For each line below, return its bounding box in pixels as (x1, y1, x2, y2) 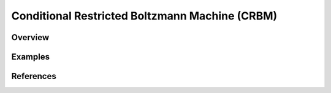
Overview (11, 32, 50, 43)
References (11, 71, 56, 81)
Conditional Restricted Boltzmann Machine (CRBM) (11, 9, 278, 22)
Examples (11, 52, 50, 62)
